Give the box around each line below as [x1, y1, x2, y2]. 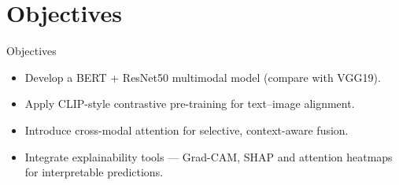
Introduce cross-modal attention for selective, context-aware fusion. [24, 121, 349, 138]
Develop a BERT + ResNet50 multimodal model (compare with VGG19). [24, 68, 381, 85]
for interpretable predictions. [24, 164, 164, 180]
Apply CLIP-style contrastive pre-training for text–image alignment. [24, 95, 355, 112]
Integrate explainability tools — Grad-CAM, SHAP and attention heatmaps [24, 148, 393, 165]
